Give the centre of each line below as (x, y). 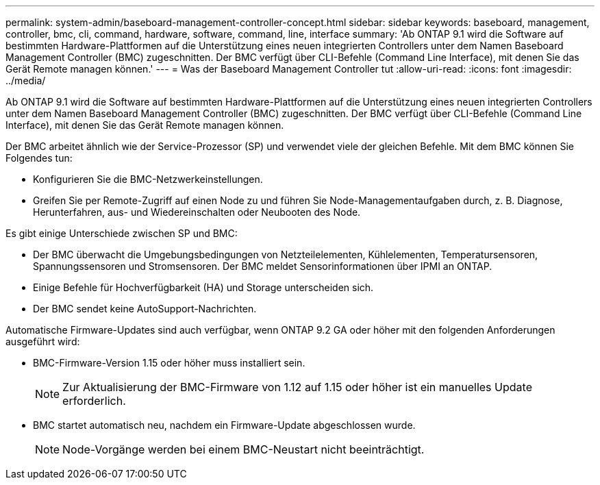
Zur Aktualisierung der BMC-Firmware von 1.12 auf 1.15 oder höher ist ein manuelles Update (297, 387)
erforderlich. (94, 401)
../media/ (26, 80)
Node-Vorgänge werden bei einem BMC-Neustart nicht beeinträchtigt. (243, 449)
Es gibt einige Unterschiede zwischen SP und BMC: (122, 233)
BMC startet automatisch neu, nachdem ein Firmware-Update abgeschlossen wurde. (224, 425)
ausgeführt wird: (43, 341)
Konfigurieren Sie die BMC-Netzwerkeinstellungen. (148, 179)
